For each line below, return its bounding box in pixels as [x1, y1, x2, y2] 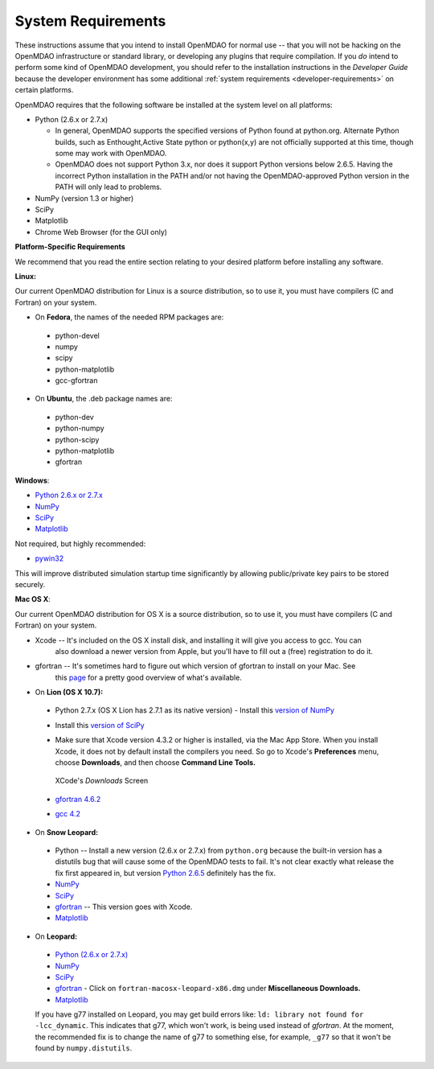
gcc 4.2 [55, 809, 80, 819]
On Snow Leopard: [35, 827, 99, 837]
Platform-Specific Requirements [14, 242, 126, 252]
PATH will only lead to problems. [55, 182, 162, 192]
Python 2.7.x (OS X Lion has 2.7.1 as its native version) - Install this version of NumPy [55, 705, 335, 715]
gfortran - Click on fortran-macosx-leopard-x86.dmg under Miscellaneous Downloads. [55, 984, 361, 993]
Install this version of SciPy [55, 720, 145, 730]
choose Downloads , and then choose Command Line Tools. [55, 758, 256, 767]
